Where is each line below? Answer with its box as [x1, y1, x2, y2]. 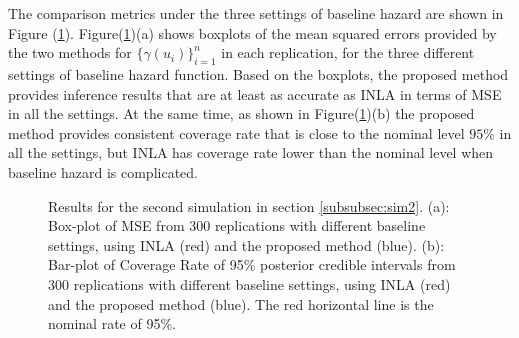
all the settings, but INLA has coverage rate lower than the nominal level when [8, 142, 494, 163]
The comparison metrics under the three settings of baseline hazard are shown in [8, 3, 504, 23]
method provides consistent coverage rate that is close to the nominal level [8, 122, 465, 143]
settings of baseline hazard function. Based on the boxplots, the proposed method [8, 63, 509, 84]
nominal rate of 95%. [48, 313, 176, 334]
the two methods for [8, 42, 132, 63]
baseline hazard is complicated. [8, 161, 198, 182]
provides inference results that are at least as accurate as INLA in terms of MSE [8, 83, 502, 104]
